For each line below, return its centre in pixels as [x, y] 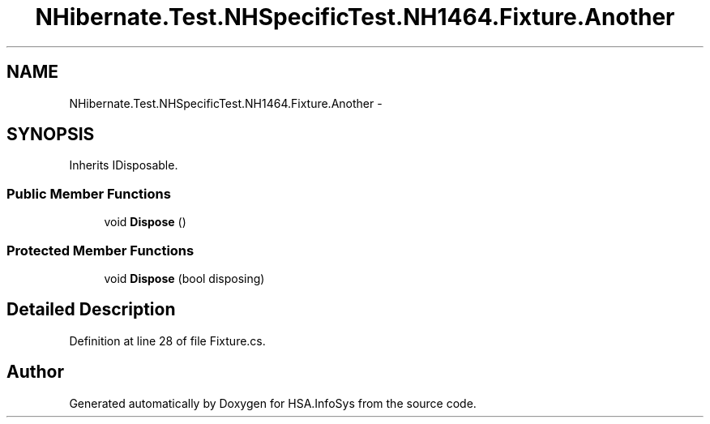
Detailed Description [91, 310]
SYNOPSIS [51, 135]
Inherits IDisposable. [124, 165]
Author [35, 372]
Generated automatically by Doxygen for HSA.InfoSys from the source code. [273, 403]
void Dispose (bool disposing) [184, 278]
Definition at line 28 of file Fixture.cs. [167, 340]
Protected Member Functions [101, 250]
